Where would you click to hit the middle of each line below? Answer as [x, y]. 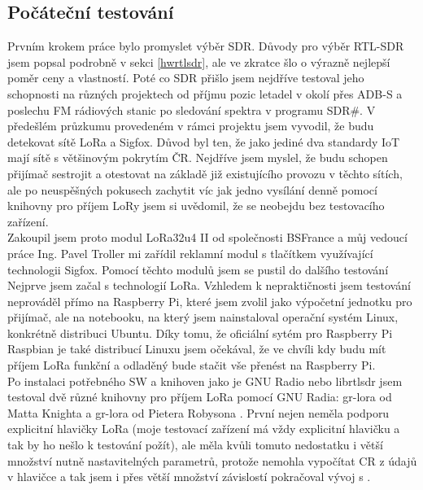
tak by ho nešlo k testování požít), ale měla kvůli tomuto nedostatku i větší [195, 445]
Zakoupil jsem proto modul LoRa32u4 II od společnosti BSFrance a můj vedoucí [207, 237]
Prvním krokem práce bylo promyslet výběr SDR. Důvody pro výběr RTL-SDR [206, 46]
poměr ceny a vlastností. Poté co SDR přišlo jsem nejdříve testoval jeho [186, 78]
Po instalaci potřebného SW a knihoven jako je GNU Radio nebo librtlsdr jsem [205, 381]
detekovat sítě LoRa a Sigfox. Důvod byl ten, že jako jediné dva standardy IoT [204, 141]
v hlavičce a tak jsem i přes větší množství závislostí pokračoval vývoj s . [189, 477]
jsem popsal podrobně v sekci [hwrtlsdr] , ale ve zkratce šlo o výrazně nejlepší [199, 61]
